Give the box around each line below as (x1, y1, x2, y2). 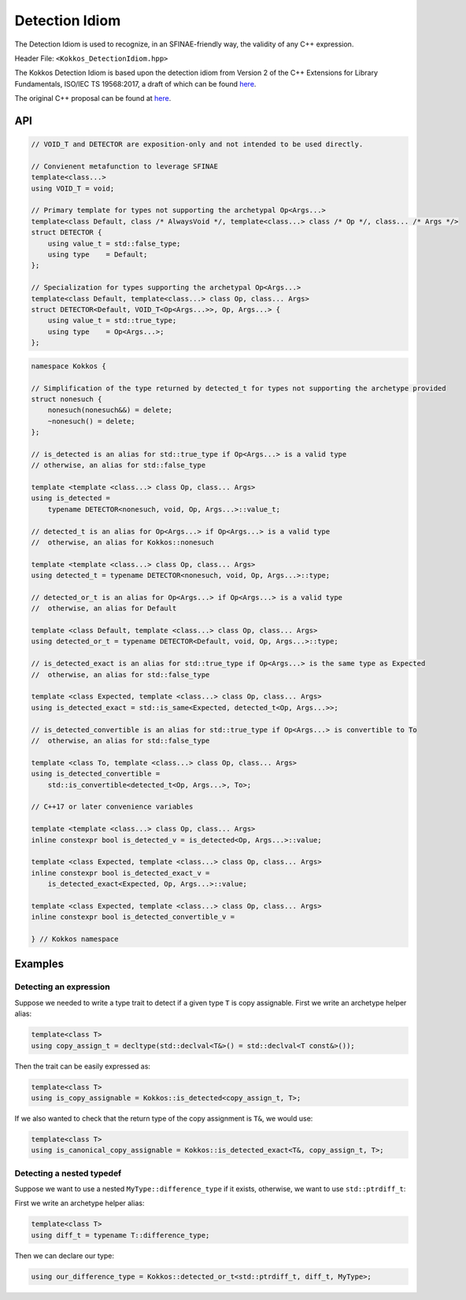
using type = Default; (47, 250, 148, 259)
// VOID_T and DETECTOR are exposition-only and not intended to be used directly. (31, 140, 364, 149)
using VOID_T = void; (31, 183, 115, 193)
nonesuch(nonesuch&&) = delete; (47, 406, 173, 415)
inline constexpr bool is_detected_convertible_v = (31, 913, 235, 921)
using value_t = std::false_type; (47, 239, 181, 248)
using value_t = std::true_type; (47, 316, 177, 325)
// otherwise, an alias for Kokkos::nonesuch (31, 538, 214, 546)
